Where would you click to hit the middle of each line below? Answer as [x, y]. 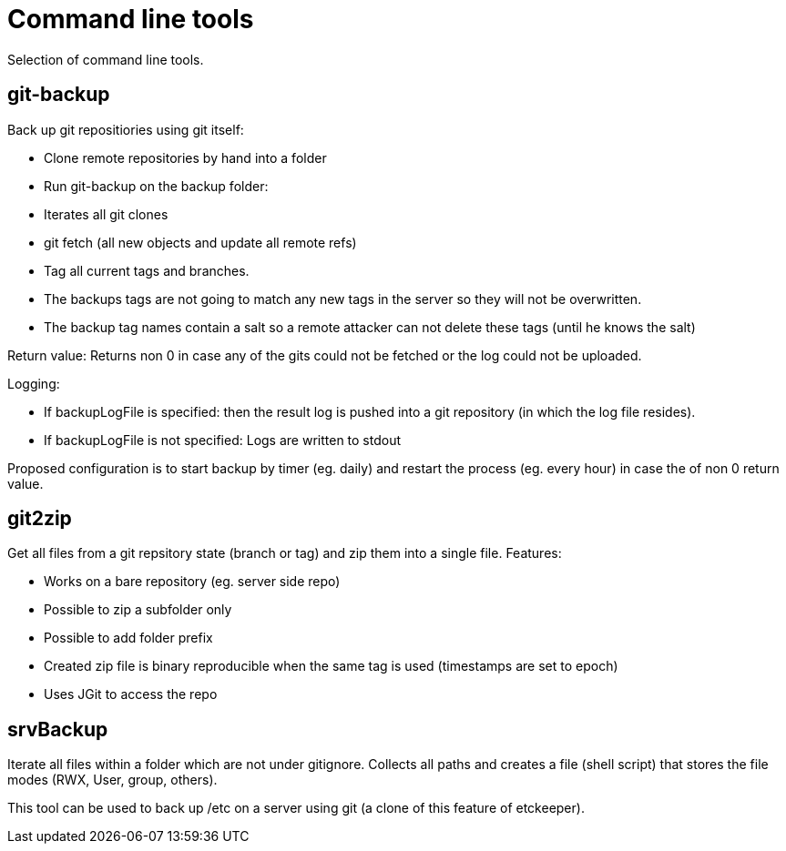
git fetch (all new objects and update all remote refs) [200, 242]
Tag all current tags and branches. [147, 270]
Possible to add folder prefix [128, 638]
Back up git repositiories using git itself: [126, 129]
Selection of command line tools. [106, 59]
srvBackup [58, 729]
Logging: [34, 383]
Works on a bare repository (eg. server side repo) [192, 582]
